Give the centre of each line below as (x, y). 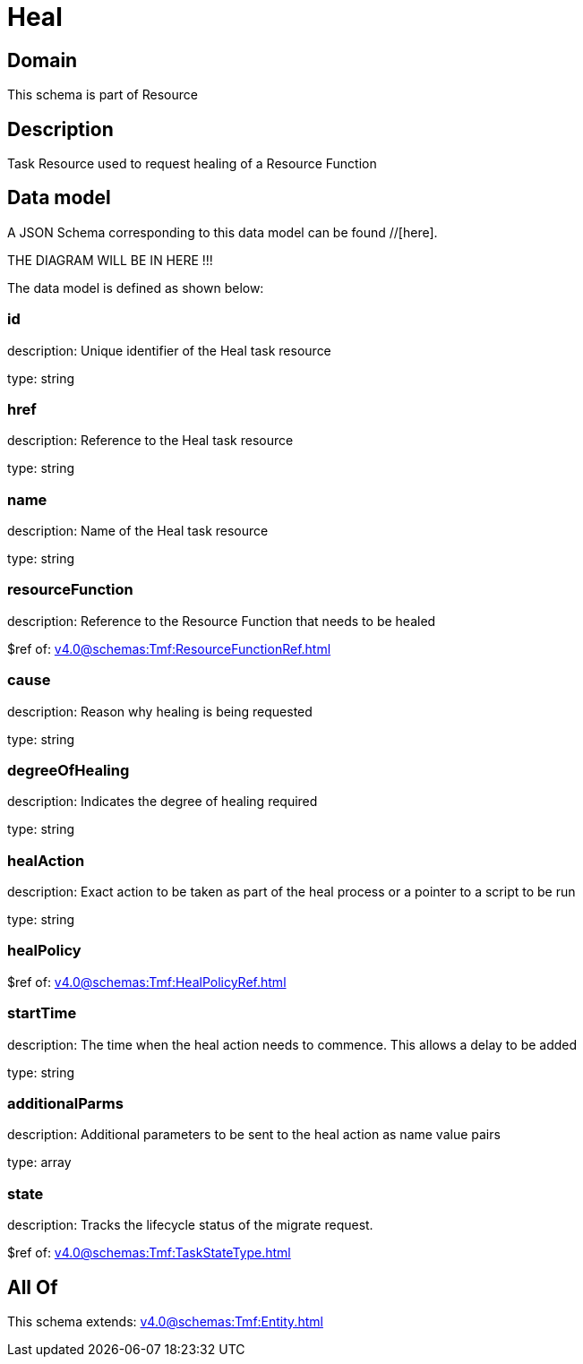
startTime (42, 1013)
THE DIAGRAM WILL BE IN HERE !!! (110, 260)
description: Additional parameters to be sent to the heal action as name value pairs (254, 1135)
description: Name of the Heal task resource (138, 531)
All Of (33, 1287)
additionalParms (65, 1103)
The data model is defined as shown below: (136, 287)
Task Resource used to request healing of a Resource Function (192, 164)
